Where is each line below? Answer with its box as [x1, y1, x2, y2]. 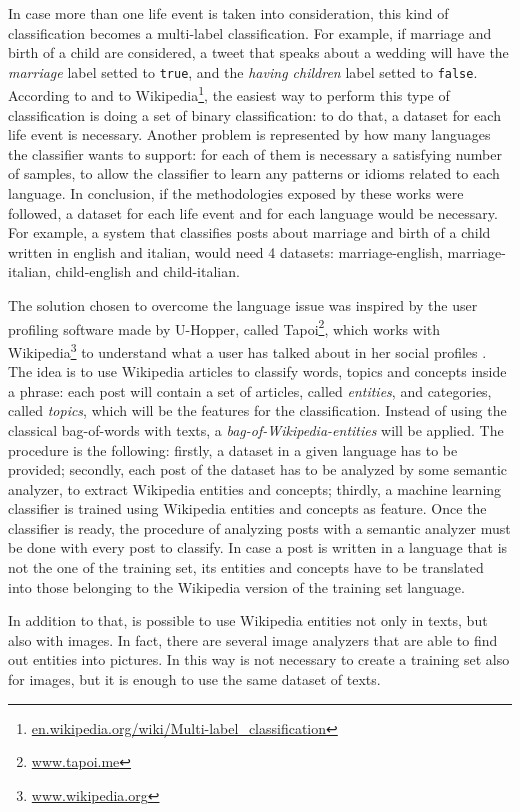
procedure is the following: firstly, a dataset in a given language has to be [8, 439, 458, 460]
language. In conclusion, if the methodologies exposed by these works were [8, 183, 464, 204]
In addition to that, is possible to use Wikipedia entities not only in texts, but [8, 610, 488, 631]
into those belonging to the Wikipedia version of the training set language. [8, 576, 465, 597]
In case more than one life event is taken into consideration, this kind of [8, 3, 449, 23]
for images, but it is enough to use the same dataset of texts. [8, 669, 381, 690]
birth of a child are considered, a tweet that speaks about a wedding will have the [8, 42, 509, 63]
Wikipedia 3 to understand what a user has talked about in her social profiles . [8, 338, 487, 362]
